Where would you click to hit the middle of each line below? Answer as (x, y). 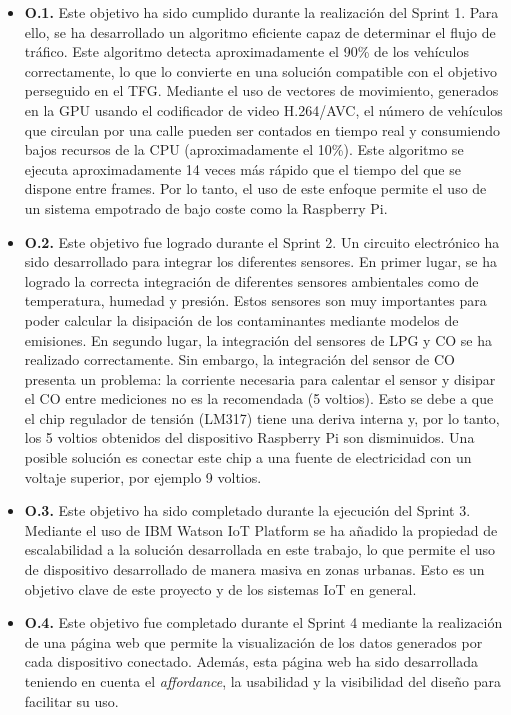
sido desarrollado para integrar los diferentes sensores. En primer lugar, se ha (260, 261)
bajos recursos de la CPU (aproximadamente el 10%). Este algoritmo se (244, 149)
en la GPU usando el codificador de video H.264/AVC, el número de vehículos (263, 109)
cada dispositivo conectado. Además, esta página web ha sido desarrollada (251, 661)
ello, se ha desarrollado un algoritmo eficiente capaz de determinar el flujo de (260, 31)
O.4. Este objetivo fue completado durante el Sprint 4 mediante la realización (263, 622)
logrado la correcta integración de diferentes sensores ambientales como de (251, 280)
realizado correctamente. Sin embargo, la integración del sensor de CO (239, 359)
